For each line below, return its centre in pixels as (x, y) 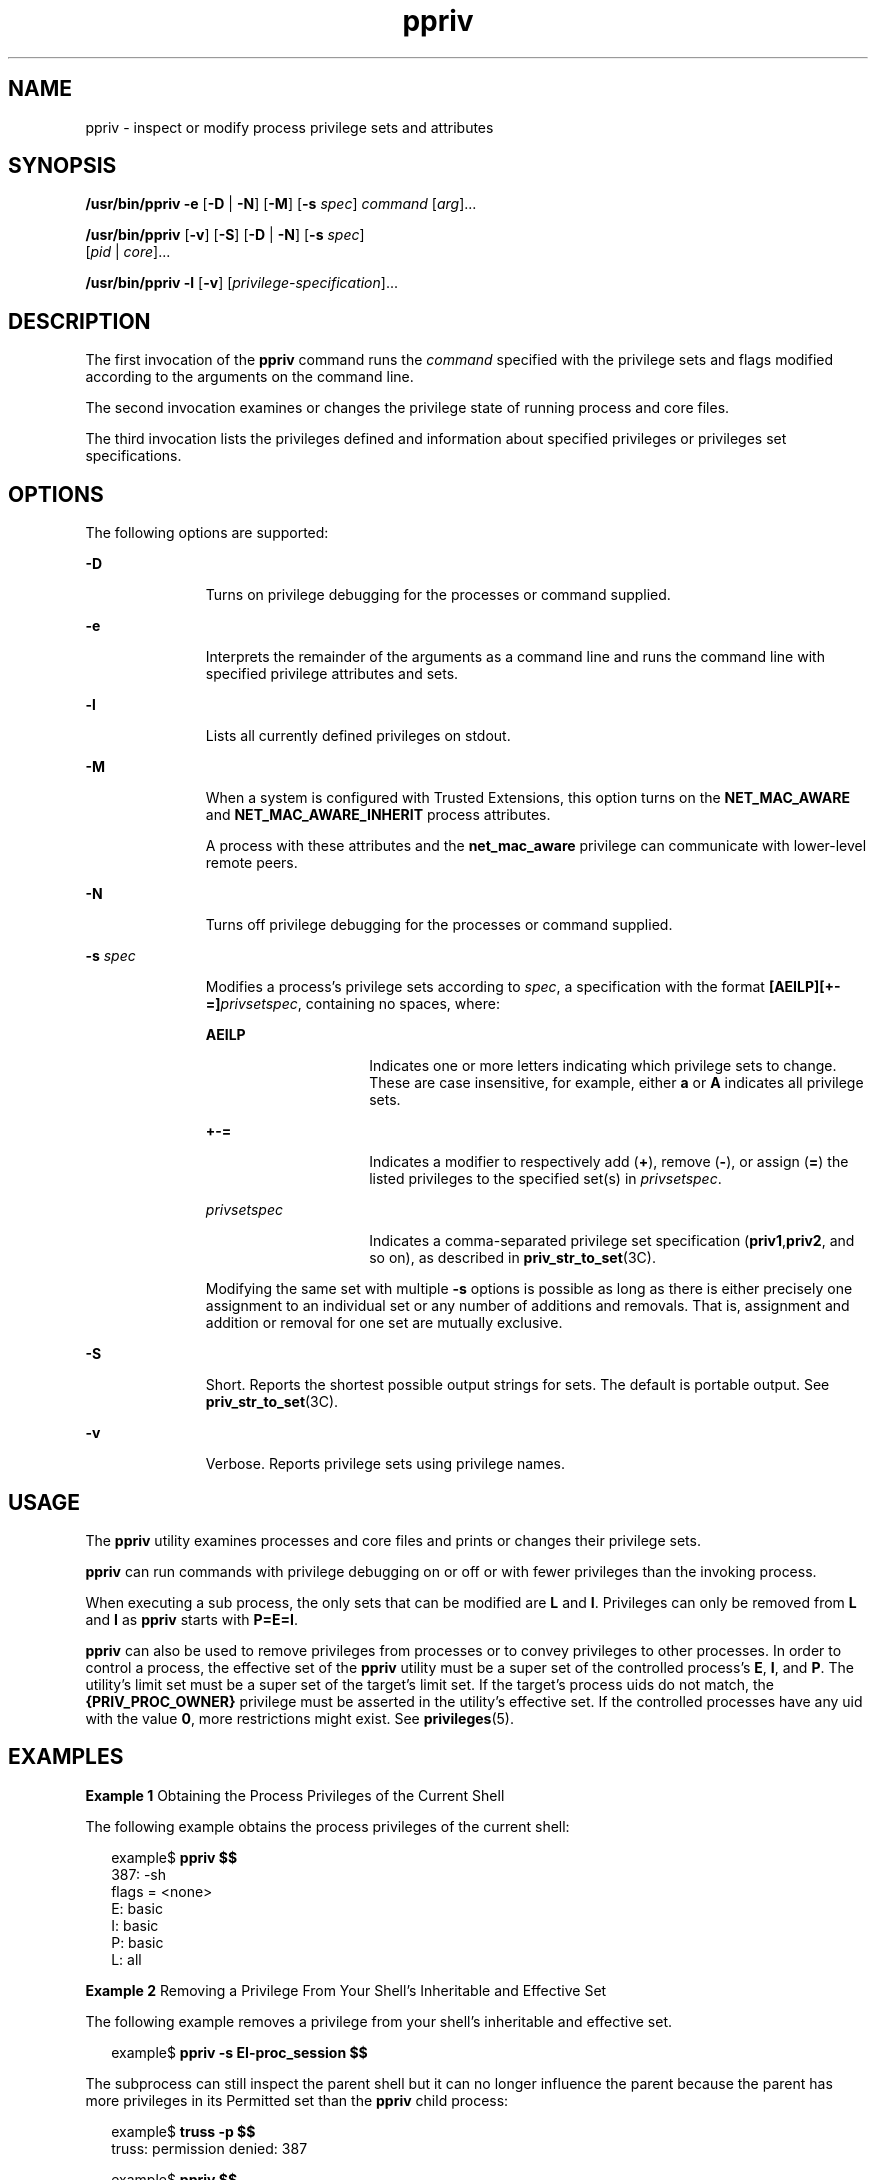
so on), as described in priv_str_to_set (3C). (512, 1258)
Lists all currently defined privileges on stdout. (358, 736)
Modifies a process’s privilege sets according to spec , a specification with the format (485, 987)
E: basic (137, 1908)
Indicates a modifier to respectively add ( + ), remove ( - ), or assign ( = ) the (609, 1162)
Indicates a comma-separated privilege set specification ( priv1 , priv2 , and (612, 1241)
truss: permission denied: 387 (209, 2148)
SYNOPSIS (62, 166)
